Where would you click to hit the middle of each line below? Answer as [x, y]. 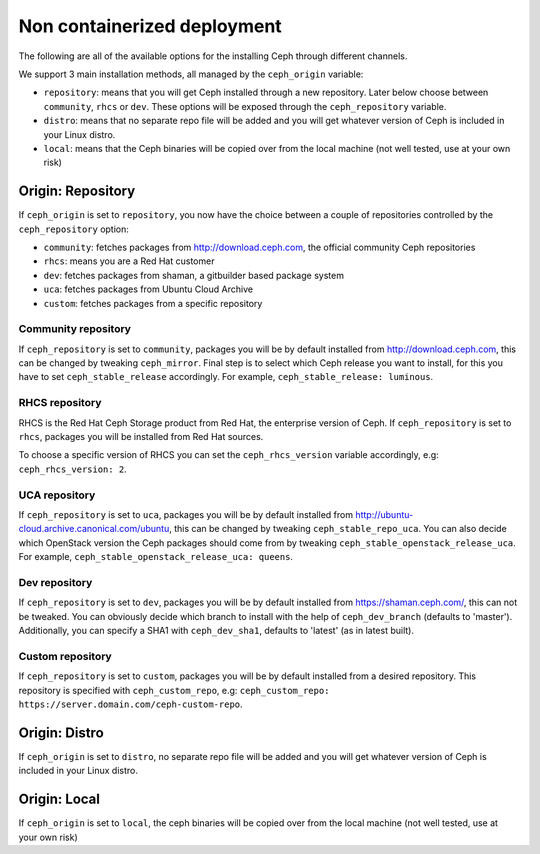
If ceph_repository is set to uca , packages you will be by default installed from [186, 514]
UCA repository [57, 495]
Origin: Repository [77, 191]
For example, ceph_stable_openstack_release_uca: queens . [156, 557]
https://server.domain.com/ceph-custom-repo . [131, 704]
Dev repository [55, 582]
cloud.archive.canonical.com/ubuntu [94, 529]
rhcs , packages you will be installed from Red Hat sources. [141, 436]
